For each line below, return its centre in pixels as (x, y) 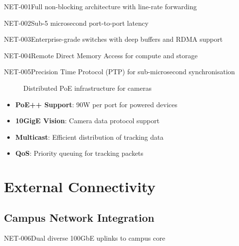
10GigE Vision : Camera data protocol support (87, 121)
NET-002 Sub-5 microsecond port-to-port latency (76, 23)
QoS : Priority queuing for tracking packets (79, 153)
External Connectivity (80, 187)
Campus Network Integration (79, 217)
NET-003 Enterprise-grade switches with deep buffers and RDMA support (113, 39)
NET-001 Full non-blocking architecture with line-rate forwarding (100, 6)
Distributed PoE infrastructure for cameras (87, 88)
